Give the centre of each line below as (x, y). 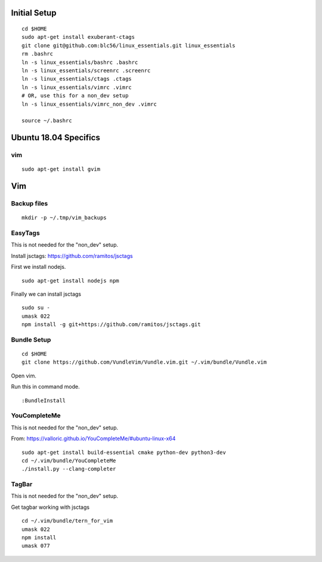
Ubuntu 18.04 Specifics (56, 138)
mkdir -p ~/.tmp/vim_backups (64, 218)
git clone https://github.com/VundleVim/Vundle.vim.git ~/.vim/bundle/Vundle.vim (144, 362)
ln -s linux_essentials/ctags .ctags (77, 79)
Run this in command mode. (45, 387)
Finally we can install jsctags (46, 294)
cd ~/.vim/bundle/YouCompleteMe (69, 460)
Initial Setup (34, 13)
